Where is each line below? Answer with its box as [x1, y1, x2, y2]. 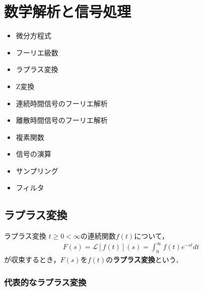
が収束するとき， [4, 254, 60, 265]
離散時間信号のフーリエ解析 [16, 115, 108, 125]
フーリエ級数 [16, 47, 58, 57]
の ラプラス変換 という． [106, 254, 183, 265]
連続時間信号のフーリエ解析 [16, 98, 108, 108]
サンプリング [16, 165, 58, 176]
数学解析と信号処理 [4, 1, 131, 22]
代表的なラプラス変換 [4, 275, 87, 288]
